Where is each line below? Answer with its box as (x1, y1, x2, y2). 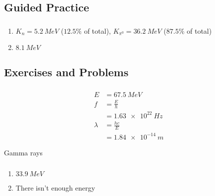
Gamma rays (4, 147, 43, 157)
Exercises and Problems (4, 64, 129, 79)
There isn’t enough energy (15, 183, 95, 193)
